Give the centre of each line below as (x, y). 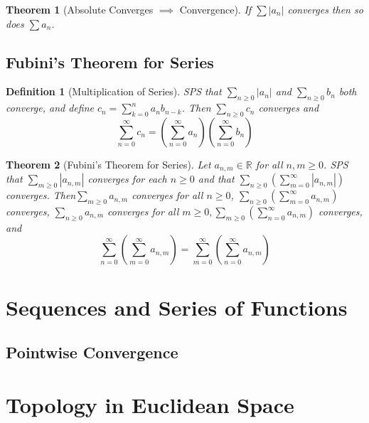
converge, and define (50, 108)
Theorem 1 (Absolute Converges (80, 9)
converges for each (127, 179)
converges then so (325, 9)
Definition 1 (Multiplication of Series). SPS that (114, 91)
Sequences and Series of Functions (177, 307)
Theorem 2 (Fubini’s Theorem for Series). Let (108, 164)
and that (216, 179)
